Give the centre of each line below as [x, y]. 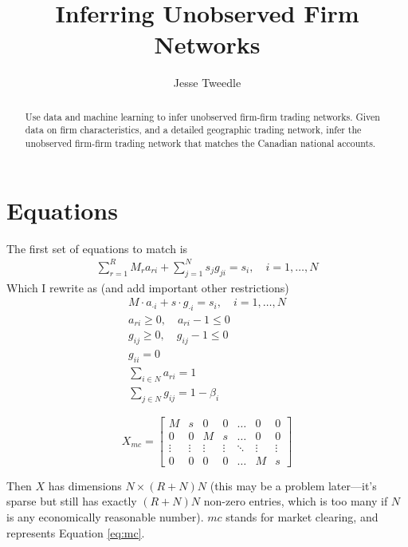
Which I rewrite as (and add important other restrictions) [148, 287]
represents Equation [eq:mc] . [76, 532]
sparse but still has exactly [72, 501]
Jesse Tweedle [207, 83]
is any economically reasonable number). [105, 517]
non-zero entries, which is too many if [296, 501]
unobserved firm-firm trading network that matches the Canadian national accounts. [200, 143]
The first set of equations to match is [97, 248]
